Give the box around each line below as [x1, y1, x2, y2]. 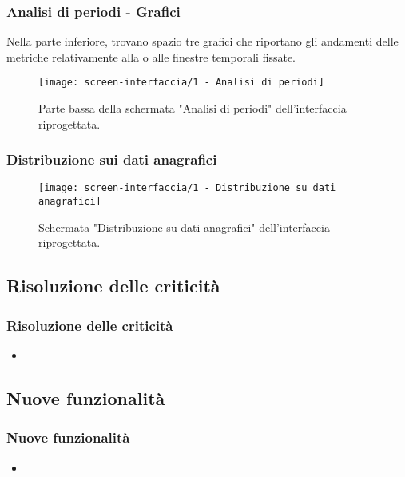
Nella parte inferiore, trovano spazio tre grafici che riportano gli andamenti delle [6, 33, 399, 50]
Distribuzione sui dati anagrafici [6, 149, 217, 169]
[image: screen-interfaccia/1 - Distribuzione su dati [38, 182, 336, 194]
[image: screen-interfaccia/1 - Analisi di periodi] [38, 77, 324, 89]
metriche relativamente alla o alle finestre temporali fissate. [6, 48, 296, 65]
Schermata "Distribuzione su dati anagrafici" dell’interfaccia [38, 218, 330, 235]
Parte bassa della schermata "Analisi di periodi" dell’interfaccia [38, 100, 347, 117]
